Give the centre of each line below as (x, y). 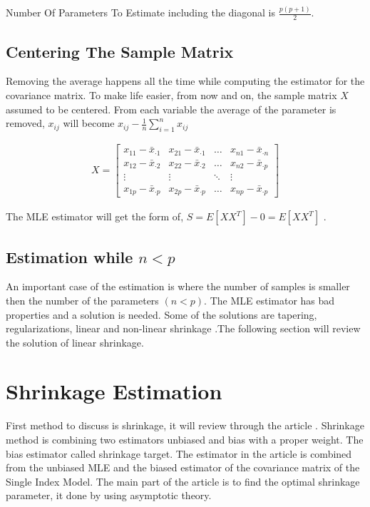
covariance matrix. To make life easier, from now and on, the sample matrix (171, 94)
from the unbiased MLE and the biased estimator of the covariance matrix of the (183, 467)
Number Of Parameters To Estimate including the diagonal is (140, 12)
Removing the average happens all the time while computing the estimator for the (185, 81)
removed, (25, 123)
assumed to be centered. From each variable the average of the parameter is (171, 109)
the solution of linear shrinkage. (75, 342)
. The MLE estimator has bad (269, 300)
